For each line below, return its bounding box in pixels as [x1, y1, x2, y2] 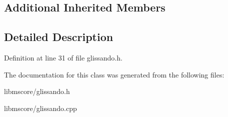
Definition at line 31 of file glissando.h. [4, 52, 122, 62]
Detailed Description [4, 29, 113, 44]
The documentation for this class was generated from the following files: [4, 69, 224, 79]
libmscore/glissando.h [4, 86, 70, 96]
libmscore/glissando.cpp [4, 102, 77, 113]
